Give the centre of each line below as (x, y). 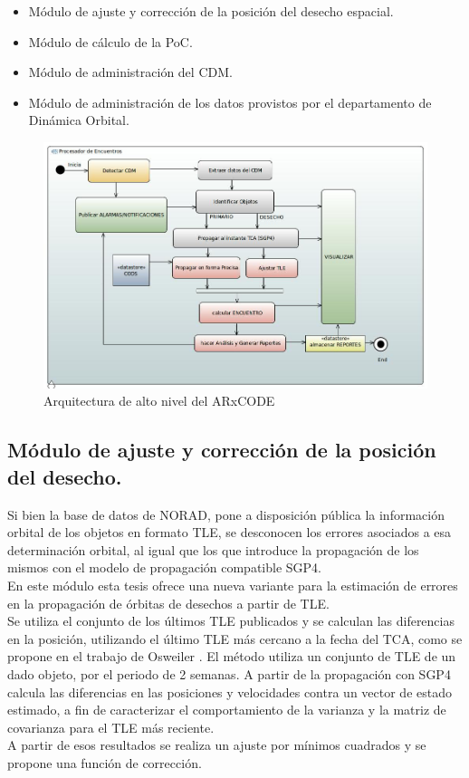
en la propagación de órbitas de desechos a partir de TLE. (168, 603)
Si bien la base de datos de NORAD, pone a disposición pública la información (226, 514)
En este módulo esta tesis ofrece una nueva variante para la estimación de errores (233, 585)
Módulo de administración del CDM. (130, 72)
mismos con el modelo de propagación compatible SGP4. (164, 567)
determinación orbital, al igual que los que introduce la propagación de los (213, 549)
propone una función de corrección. (105, 762)
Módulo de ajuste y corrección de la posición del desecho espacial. (211, 11)
